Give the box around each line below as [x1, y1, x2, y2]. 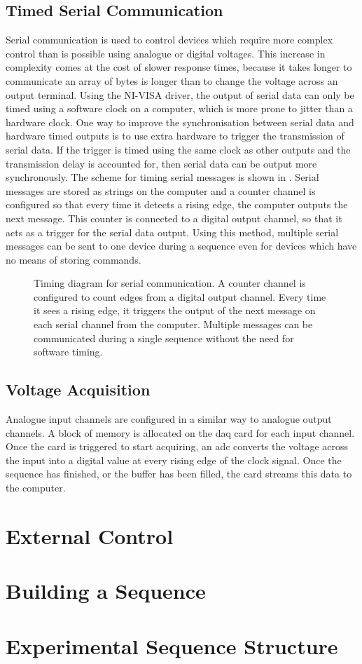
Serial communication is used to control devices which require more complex [6, 32, 333, 47]
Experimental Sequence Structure [6, 631, 338, 660]
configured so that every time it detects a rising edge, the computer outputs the [6, 197, 348, 212]
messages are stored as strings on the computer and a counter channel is [6, 183, 316, 198]
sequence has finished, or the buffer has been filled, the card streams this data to [6, 466, 352, 481]
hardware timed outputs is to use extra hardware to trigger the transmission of [6, 128, 344, 143]
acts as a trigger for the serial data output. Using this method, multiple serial [6, 224, 339, 239]
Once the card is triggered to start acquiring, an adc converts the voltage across [6, 439, 349, 454]
